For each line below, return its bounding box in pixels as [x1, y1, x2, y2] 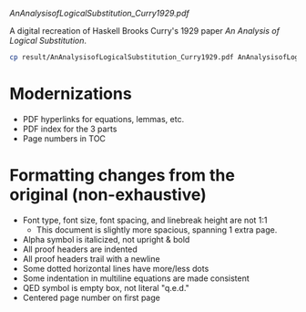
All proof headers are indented [22, 244, 138, 255]
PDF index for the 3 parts [22, 123, 117, 134]
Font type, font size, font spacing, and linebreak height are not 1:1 [22, 214, 268, 225]
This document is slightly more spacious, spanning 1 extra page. [36, 224, 278, 235]
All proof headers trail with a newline [22, 253, 161, 264]
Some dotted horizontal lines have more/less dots [22, 263, 209, 274]
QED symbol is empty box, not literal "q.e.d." [22, 282, 189, 293]
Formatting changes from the [9, 165, 235, 185]
